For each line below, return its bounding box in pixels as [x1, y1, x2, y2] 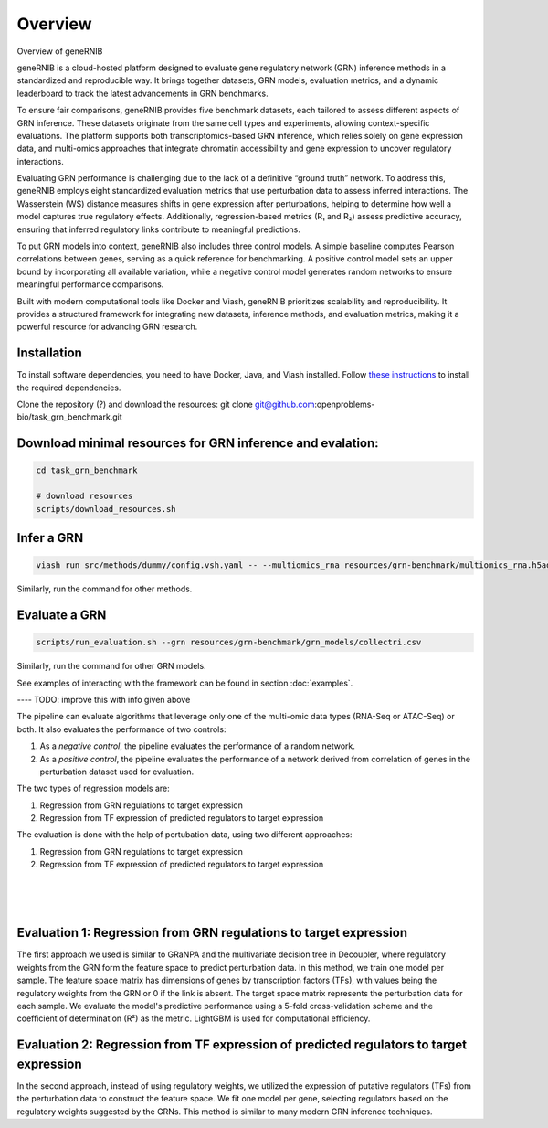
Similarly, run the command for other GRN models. [16, 661, 206, 672]
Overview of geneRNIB [16, 46, 103, 57]
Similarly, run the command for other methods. [16, 583, 193, 594]
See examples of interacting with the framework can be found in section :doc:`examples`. [16, 677, 353, 688]
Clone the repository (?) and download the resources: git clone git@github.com [16, 399, 315, 410]
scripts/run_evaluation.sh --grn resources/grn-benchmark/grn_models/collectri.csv [36, 637, 422, 648]
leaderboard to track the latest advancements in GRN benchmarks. [16, 88, 269, 99]
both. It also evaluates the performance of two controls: [16, 723, 227, 735]
